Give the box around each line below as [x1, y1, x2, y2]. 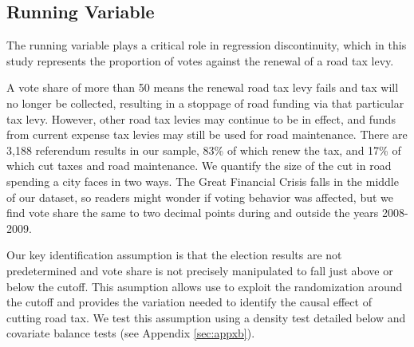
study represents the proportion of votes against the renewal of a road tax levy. [6, 52, 394, 69]
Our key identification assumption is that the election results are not [6, 246, 342, 263]
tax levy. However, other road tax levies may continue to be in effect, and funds [6, 110, 396, 127]
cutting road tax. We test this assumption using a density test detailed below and [6, 309, 406, 325]
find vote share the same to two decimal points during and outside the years [6, 204, 379, 221]
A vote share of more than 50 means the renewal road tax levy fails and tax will [6, 79, 399, 96]
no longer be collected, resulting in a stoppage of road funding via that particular [6, 94, 404, 111]
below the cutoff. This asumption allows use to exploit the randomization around [6, 278, 403, 294]
